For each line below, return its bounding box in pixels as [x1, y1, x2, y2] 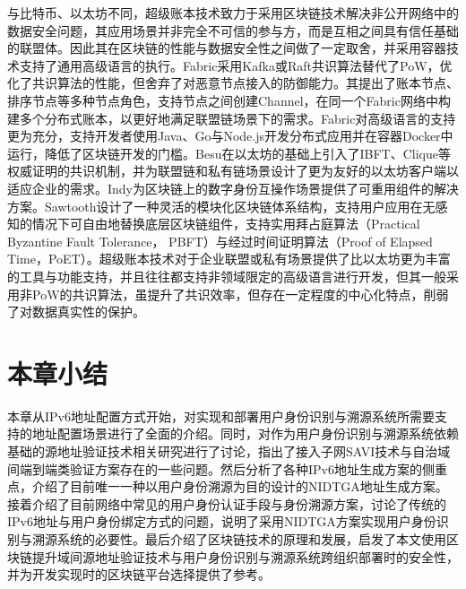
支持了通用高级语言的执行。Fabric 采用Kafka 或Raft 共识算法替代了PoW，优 [19, 56, 453, 74]
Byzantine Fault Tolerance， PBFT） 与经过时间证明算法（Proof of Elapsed [7, 231, 433, 250]
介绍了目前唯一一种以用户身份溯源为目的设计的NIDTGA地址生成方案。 [31, 477, 448, 496]
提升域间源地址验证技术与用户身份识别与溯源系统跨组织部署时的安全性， [31, 547, 459, 566]
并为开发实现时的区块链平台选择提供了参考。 [7, 565, 271, 584]
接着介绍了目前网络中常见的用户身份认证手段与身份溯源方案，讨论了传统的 [7, 494, 446, 513]
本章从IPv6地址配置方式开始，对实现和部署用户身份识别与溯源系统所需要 [7, 406, 435, 425]
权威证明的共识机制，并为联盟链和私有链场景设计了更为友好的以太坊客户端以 [7, 161, 459, 180]
